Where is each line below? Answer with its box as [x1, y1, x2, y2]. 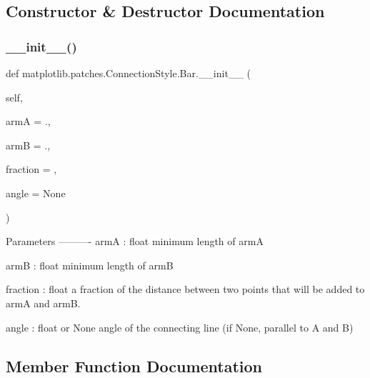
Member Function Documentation [6, 354, 263, 377]
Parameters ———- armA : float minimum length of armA [6, 234, 264, 249]
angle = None [6, 185, 66, 200]
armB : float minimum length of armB [6, 257, 174, 272]
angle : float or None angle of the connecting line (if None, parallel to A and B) [6, 319, 354, 334]
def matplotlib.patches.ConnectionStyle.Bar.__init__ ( [6, 66, 251, 80]
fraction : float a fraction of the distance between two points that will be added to [6, 282, 365, 297]
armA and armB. [6, 295, 81, 310]
